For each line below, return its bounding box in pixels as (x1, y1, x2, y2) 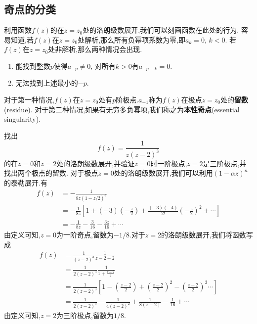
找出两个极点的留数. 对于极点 (4, 168, 98, 178)
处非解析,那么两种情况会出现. (48, 44, 142, 54)
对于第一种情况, (4, 94, 54, 105)
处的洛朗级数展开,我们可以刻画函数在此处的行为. (83, 25, 239, 35)
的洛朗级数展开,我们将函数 (161, 230, 246, 240)
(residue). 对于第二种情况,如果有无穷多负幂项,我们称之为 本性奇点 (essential (4, 104, 240, 114)
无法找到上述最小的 (15, 78, 78, 88)
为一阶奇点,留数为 (56, 230, 114, 240)
